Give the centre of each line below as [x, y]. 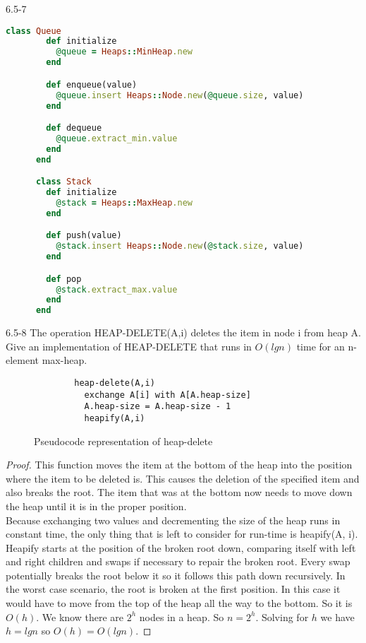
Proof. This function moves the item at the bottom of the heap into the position [179, 465]
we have [337, 617]
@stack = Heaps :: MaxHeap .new [124, 202]
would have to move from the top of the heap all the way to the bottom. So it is [179, 603]
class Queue [33, 31]
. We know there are [80, 617]
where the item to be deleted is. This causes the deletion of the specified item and [183, 478]
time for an [321, 346]
